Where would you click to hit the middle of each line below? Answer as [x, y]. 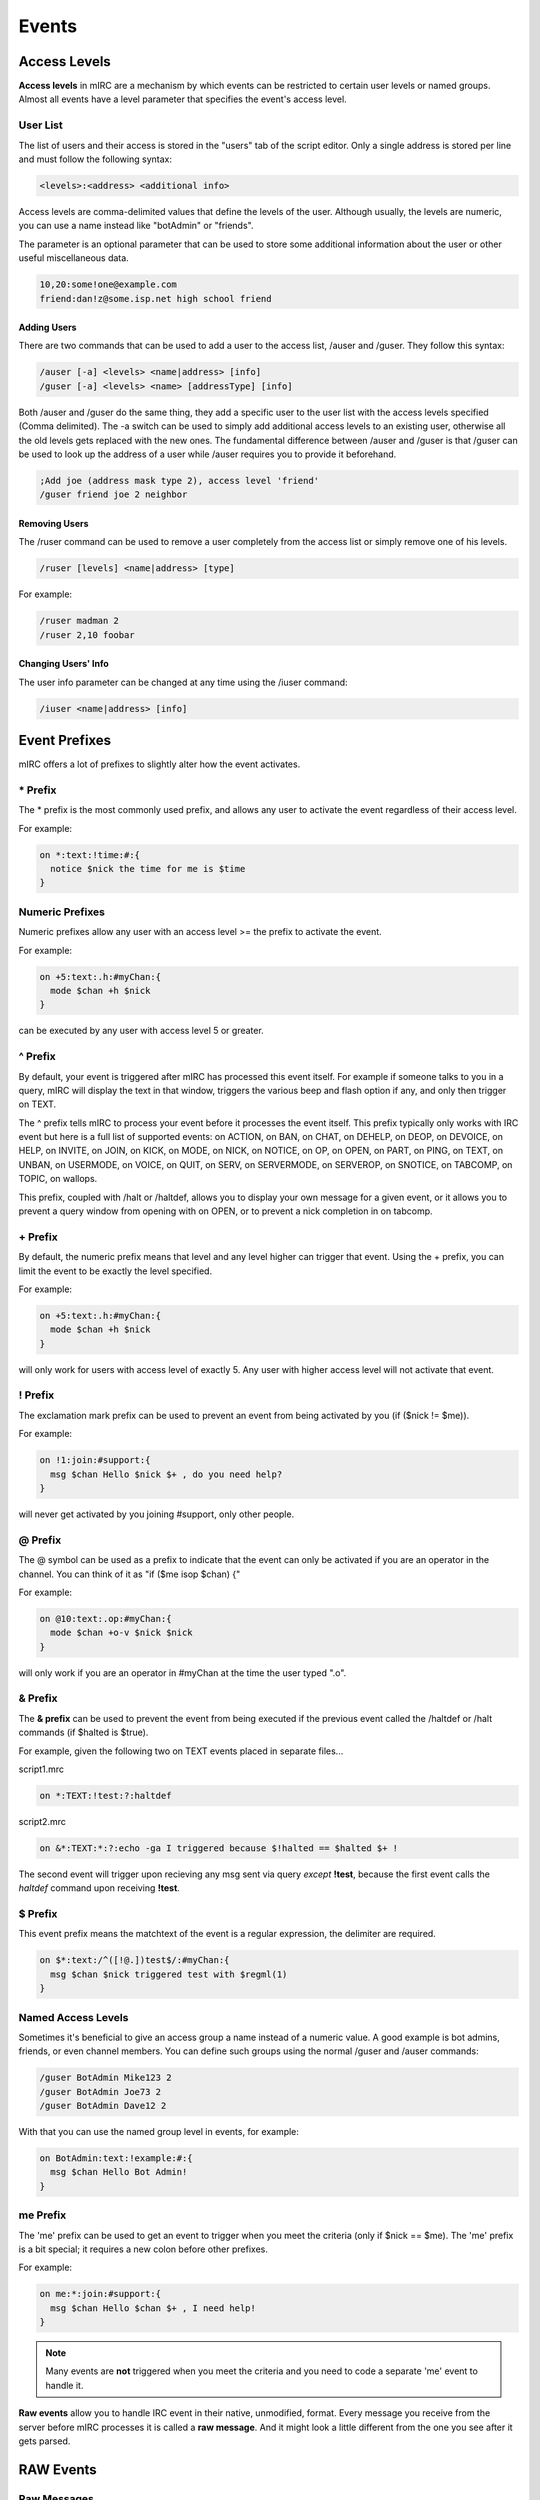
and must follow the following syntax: [95, 159]
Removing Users [53, 523]
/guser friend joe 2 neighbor [113, 494]
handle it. [64, 2385]
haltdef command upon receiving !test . [99, 1888]
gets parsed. [44, 2441]
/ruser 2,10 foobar [87, 634]
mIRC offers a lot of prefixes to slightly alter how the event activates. [159, 764]
